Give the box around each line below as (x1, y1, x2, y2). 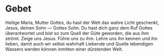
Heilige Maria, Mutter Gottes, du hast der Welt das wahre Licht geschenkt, (5, 19, 159, 25)
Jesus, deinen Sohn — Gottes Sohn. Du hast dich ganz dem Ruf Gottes (5, 24, 153, 30)
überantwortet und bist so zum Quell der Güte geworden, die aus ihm (5, 30, 149, 36)
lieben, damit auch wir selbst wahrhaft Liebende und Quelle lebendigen (5, 40, 153, 46)
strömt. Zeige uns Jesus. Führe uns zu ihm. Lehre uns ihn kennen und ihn (5, 35, 158, 41)
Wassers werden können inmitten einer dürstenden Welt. (5, 46, 124, 52)
